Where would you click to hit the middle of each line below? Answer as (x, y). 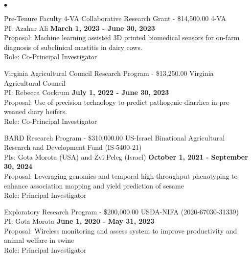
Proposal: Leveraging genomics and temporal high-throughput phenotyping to (121, 176)
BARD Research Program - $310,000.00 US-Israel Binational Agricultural (115, 137)
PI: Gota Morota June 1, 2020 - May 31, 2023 (79, 221)
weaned (15, 111)
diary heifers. (47, 111)
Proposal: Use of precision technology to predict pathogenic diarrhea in (111, 102)
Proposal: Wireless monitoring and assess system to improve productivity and (121, 230)
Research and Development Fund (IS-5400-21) (73, 147)
